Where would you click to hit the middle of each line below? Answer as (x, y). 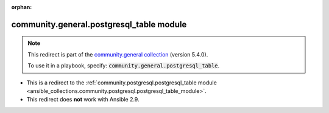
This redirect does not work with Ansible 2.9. (83, 100)
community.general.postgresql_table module (99, 24)
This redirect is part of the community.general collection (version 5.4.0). (118, 54)
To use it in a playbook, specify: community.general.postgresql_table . (124, 66)
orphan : (22, 7)
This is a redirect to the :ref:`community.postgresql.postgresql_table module (122, 83)
